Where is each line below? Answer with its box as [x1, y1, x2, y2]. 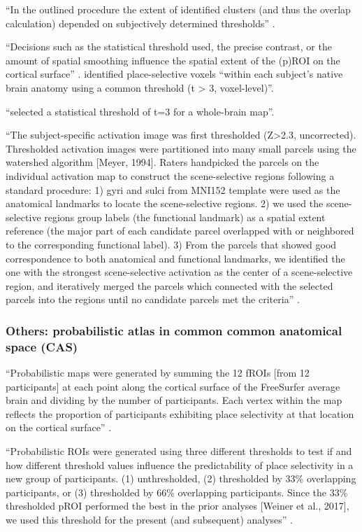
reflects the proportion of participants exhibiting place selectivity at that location [6, 406, 354, 421]
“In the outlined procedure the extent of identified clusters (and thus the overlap [6, 2, 351, 16]
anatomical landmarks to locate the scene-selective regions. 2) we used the [6, 196, 324, 211]
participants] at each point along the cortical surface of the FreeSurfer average [6, 379, 340, 393]
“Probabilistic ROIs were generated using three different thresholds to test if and [6, 443, 352, 458]
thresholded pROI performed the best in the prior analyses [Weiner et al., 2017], [6, 498, 349, 513]
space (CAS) [6, 337, 78, 355]
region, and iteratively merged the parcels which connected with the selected [6, 278, 333, 293]
